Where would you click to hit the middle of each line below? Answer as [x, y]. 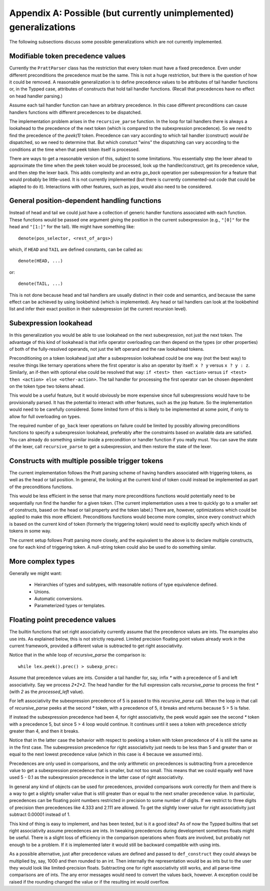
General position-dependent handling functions [85, 201]
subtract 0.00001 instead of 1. [40, 815]
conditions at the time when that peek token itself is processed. [74, 149]
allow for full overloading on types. [45, 416]
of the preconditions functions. [41, 487]
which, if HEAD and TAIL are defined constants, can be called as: [76, 249]
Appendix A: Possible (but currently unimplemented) [121, 13]
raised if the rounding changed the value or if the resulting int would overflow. [89, 882]
